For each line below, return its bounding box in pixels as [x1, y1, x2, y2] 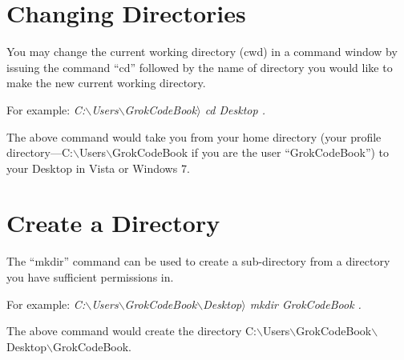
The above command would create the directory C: [6, 322, 257, 339]
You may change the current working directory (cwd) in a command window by [6, 43, 398, 60]
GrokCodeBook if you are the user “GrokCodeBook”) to [112, 144, 390, 161]
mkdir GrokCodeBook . [249, 295, 362, 312]
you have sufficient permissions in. [6, 269, 174, 285]
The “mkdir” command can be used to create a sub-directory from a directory [6, 253, 390, 270]
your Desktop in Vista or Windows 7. [6, 159, 190, 176]
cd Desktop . [204, 101, 265, 118]
